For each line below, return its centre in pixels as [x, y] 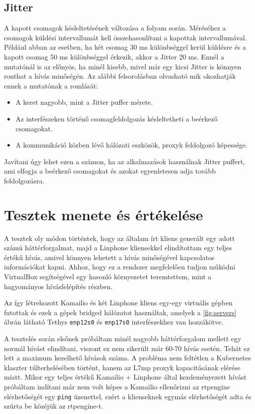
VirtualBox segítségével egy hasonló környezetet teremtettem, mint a [108, 277]
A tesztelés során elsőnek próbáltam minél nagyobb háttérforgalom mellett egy [123, 339]
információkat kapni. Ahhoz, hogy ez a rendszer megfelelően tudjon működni [120, 267]
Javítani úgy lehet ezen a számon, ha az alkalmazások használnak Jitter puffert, [125, 161]
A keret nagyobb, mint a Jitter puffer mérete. [84, 102]
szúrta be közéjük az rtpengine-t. [54, 406]
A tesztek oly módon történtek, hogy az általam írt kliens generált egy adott [119, 238]
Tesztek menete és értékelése [104, 214]
